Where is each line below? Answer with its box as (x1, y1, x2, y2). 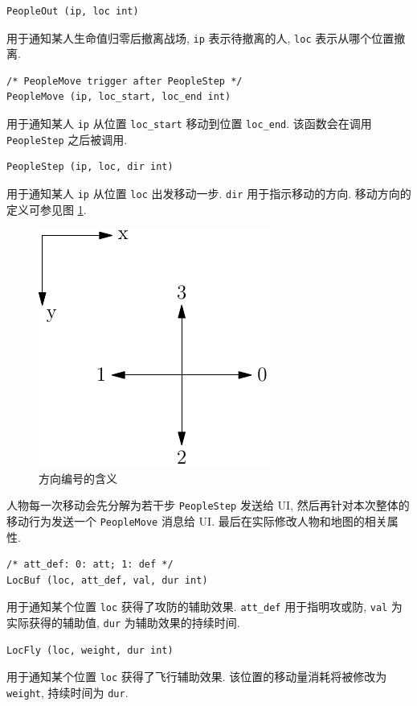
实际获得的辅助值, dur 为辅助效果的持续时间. (6, 614, 240, 631)
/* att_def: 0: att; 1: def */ (6, 559, 174, 571)
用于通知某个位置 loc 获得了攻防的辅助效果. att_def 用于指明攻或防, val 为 (6, 598, 403, 615)
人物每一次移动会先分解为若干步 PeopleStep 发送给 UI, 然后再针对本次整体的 (6, 497, 410, 514)
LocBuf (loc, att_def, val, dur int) (6, 574, 208, 586)
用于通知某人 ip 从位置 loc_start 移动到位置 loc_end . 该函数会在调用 (6, 115, 372, 132)
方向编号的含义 (39, 469, 117, 486)
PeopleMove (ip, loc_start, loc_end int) (6, 91, 231, 103)
